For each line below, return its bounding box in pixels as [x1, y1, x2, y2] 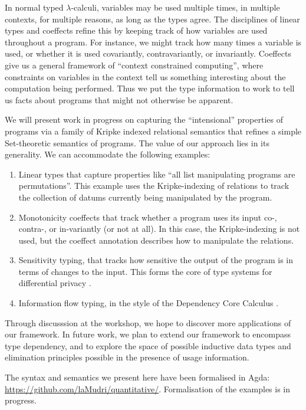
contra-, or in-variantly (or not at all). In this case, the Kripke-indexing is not [18, 222, 300, 235]
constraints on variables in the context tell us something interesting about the [5, 70, 286, 83]
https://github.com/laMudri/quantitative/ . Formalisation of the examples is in [5, 382, 291, 395]
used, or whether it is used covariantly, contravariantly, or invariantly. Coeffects [5, 47, 291, 60]
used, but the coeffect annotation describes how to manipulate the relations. [18, 234, 294, 246]
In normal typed [5, 1, 64, 13]
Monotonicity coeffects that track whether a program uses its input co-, [18, 211, 277, 223]
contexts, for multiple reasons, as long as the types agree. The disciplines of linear [5, 12, 300, 25]
